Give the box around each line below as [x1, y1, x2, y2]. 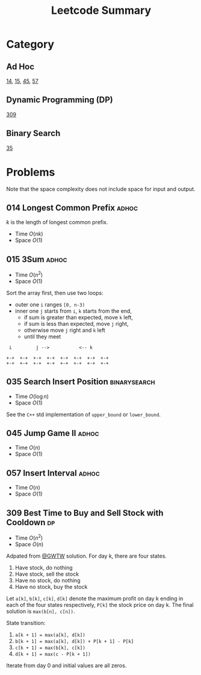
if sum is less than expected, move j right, [23, 320, 129, 327]
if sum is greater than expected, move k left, [23, 314, 134, 321]
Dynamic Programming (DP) [6, 95, 113, 105]
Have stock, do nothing [14, 564, 73, 571]
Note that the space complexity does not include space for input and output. [6, 185, 196, 193]
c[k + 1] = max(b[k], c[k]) [14, 645, 85, 651]
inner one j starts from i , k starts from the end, [14, 307, 132, 314]
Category [6, 37, 55, 51]
